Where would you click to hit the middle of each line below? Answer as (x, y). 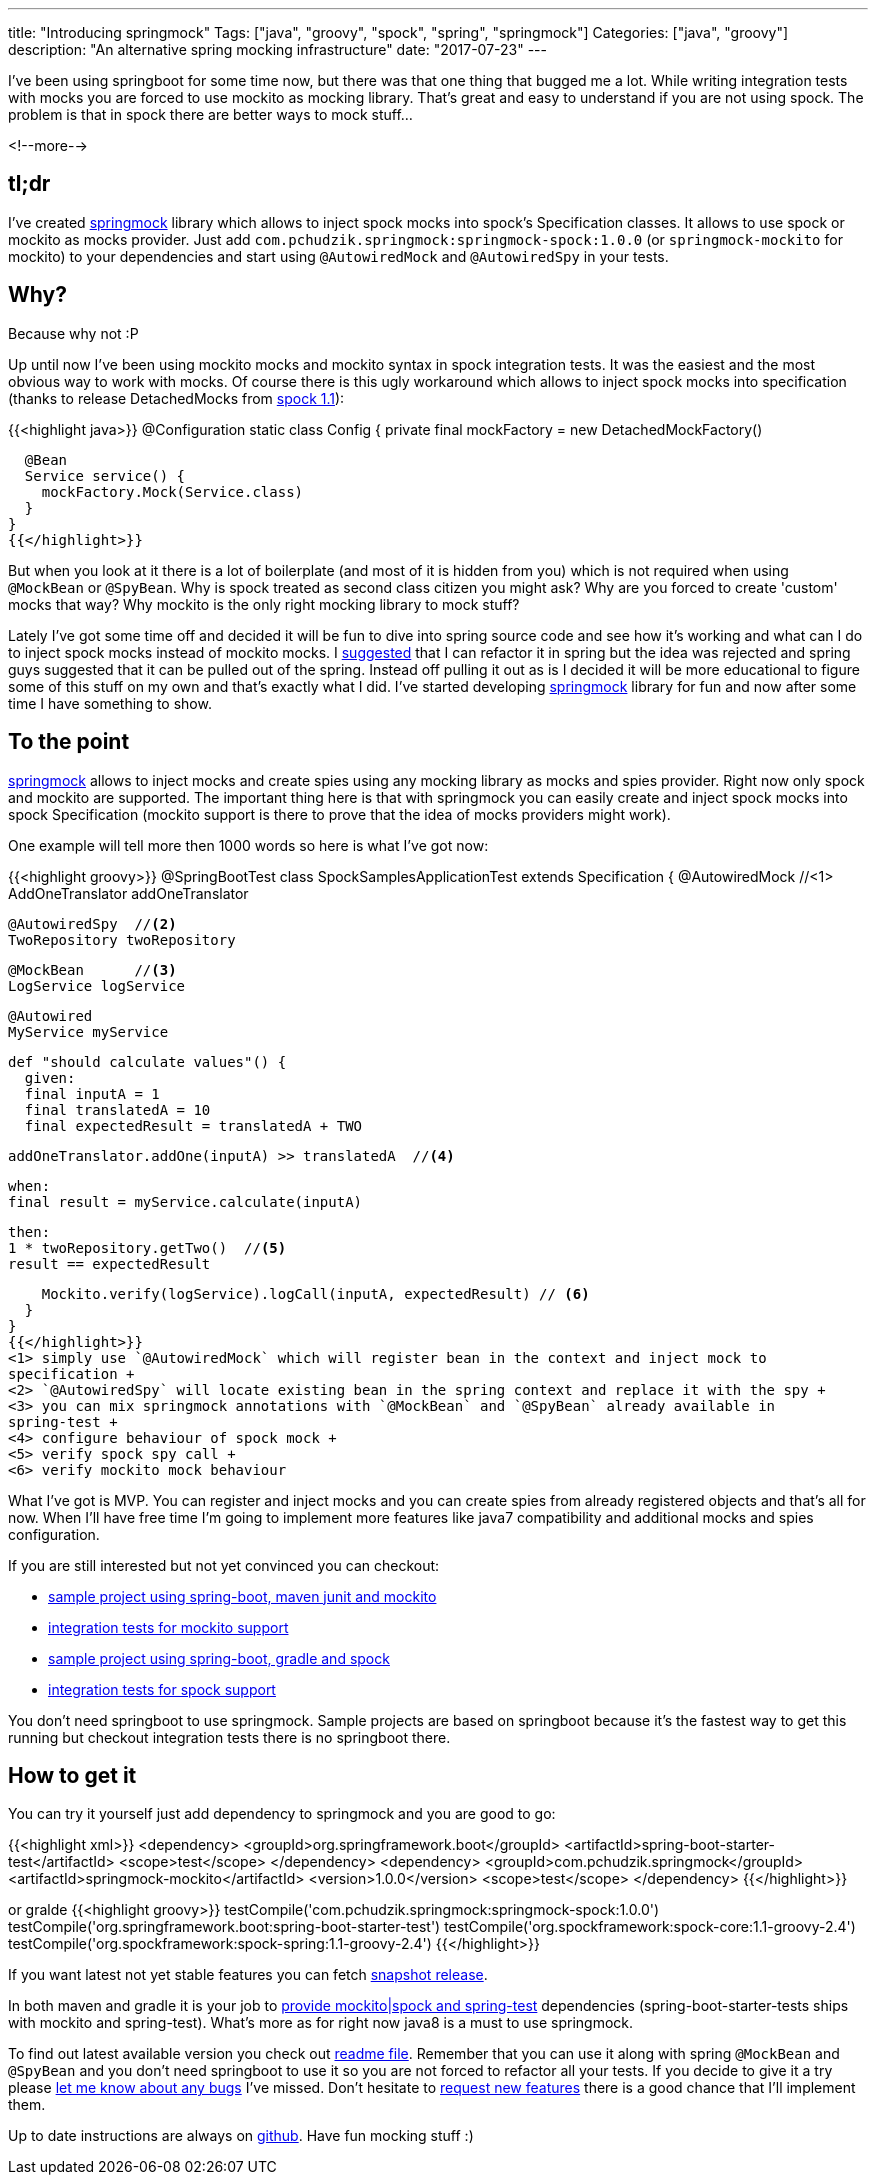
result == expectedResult (109, 1263)
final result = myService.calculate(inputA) (185, 1201)
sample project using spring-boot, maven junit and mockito (242, 1596)
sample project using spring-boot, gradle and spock (219, 1658)
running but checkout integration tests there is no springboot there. (229, 1737)
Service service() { (105, 475)
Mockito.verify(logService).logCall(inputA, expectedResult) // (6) (315, 1293)
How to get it (72, 1775)
